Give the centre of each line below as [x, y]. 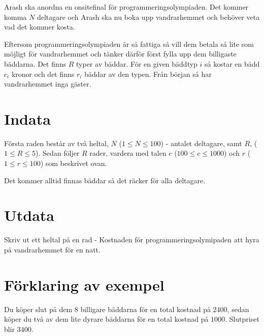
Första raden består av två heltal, [56, 143]
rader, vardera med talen [128, 153]
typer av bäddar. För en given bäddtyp [137, 63]
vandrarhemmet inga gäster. [48, 84]
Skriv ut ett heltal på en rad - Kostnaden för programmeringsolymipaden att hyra [132, 240]
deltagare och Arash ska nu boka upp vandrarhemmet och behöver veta [148, 17]
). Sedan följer [57, 153]
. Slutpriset [242, 319]
